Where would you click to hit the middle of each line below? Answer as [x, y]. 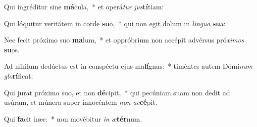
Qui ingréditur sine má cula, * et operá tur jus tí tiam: [84, 6]
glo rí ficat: [19, 75]
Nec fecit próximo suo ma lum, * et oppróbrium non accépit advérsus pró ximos [124, 40]
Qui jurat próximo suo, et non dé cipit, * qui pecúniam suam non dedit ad [117, 92]
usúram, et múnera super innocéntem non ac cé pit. [81, 102]
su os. [12, 49]
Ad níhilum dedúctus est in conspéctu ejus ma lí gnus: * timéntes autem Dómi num [128, 66]
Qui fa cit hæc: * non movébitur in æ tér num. [73, 118]
